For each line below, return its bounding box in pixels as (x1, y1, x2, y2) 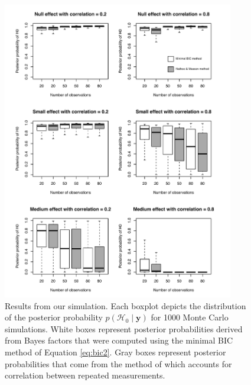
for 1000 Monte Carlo (151, 311, 229, 323)
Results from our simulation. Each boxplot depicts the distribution (5, 299, 246, 312)
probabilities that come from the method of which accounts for (5, 357, 232, 370)
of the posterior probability (5, 311, 103, 323)
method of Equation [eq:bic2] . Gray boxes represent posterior (5, 345, 226, 358)
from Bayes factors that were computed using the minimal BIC (5, 334, 233, 346)
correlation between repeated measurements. (5, 369, 165, 381)
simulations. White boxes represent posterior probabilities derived (5, 322, 243, 335)
